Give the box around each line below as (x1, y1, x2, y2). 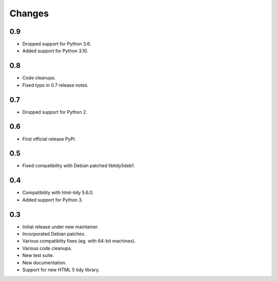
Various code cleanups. (22, 245, 72, 251)
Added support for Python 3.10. (22, 48, 88, 54)
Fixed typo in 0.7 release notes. (22, 82, 89, 88)
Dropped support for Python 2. (22, 109, 87, 115)
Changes (9, 8, 49, 19)
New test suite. (22, 252, 54, 258)
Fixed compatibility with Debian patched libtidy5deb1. (22, 163, 135, 169)
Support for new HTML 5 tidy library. (22, 267, 100, 273)
